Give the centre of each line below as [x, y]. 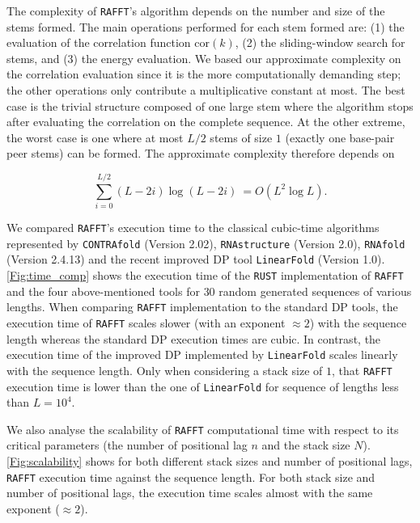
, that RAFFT [362, 370]
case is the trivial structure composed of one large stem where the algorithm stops [210, 105]
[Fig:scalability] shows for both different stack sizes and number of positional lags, [210, 461]
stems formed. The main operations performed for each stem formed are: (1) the [206, 26]
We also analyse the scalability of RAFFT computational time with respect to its [203, 429]
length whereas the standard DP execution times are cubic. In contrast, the [194, 338]
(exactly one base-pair [340, 137]
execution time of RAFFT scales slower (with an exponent [146, 323]
